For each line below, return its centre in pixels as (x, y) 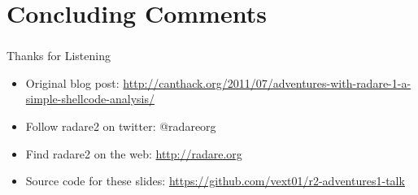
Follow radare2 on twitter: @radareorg (121, 126)
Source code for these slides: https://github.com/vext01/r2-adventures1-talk (215, 181)
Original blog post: (72, 82)
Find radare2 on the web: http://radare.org (134, 153)
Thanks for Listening (59, 56)
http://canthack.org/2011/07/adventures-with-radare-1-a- (267, 82)
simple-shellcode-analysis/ (90, 99)
